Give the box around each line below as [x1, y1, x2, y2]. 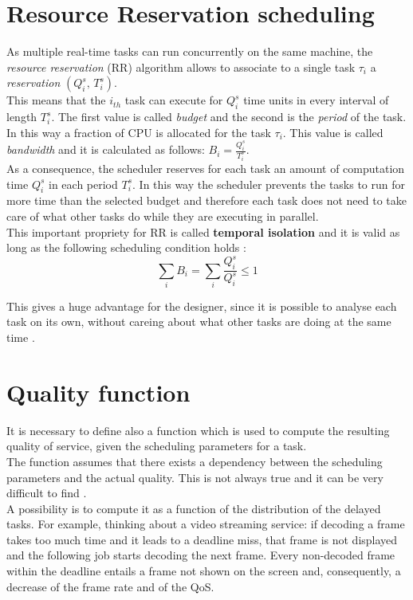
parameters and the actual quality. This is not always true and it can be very [6, 469, 383, 485]
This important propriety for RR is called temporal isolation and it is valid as [6, 223, 400, 240]
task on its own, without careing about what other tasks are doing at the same [6, 313, 391, 330]
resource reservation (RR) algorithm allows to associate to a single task [6, 58, 356, 75]
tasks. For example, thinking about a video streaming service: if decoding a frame [6, 516, 405, 532]
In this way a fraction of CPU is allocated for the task [6, 124, 271, 140]
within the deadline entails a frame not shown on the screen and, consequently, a [6, 563, 401, 579]
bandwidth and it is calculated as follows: [6, 141, 205, 158]
